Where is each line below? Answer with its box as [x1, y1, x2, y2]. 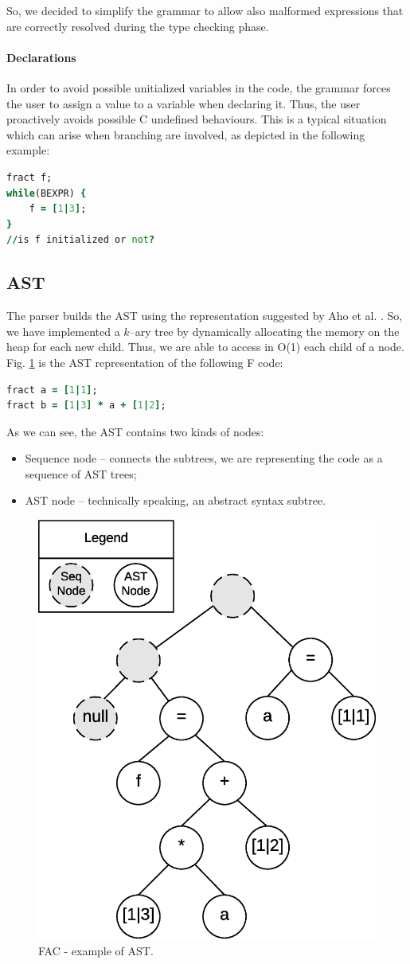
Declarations [6, 49, 76, 65]
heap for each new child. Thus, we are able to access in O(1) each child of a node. [6, 338, 404, 355]
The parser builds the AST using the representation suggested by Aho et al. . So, [6, 307, 403, 324]
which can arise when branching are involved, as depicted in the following [6, 126, 365, 142]
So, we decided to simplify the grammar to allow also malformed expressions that [6, 2, 404, 18]
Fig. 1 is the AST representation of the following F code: [6, 353, 283, 370]
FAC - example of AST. [38, 942, 154, 958]
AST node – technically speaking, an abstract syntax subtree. [25, 492, 326, 509]
